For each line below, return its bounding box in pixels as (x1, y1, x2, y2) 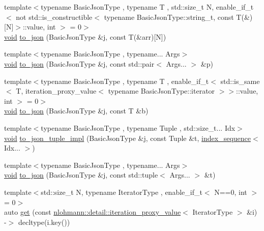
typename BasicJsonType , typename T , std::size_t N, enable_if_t (41, 2, 254, 12)
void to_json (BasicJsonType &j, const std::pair (4, 58, 155, 69)
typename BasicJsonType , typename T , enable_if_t (41, 75, 209, 86)
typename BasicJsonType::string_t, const (104, 11, 234, 22)
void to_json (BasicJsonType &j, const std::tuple (4, 169, 158, 180)
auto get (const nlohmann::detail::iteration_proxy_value (4, 207, 181, 217)
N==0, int (214, 186, 247, 197)
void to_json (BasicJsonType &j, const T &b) (4, 105, 149, 116)
